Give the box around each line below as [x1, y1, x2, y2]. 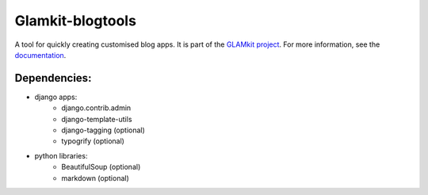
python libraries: [34, 151, 88, 160]
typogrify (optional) [61, 136, 124, 146]
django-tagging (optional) [61, 125, 146, 135]
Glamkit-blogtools [14, 12, 136, 29]
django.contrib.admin [61, 103, 132, 113]
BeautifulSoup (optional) [61, 162, 141, 172]
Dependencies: [14, 71, 92, 85]
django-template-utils [61, 114, 132, 124]
